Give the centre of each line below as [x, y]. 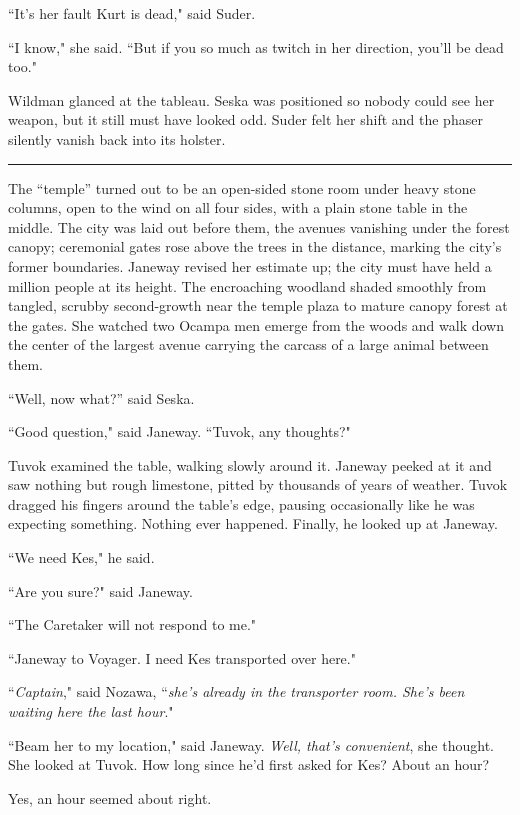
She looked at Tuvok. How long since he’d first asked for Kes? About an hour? [249, 764]
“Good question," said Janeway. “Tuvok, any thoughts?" [179, 431]
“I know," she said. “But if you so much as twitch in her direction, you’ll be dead [256, 46]
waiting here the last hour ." [91, 711]
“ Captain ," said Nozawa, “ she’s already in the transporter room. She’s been [236, 691]
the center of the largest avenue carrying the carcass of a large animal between [248, 344]
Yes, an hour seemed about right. [110, 797]
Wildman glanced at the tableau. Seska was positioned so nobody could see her [251, 99]
